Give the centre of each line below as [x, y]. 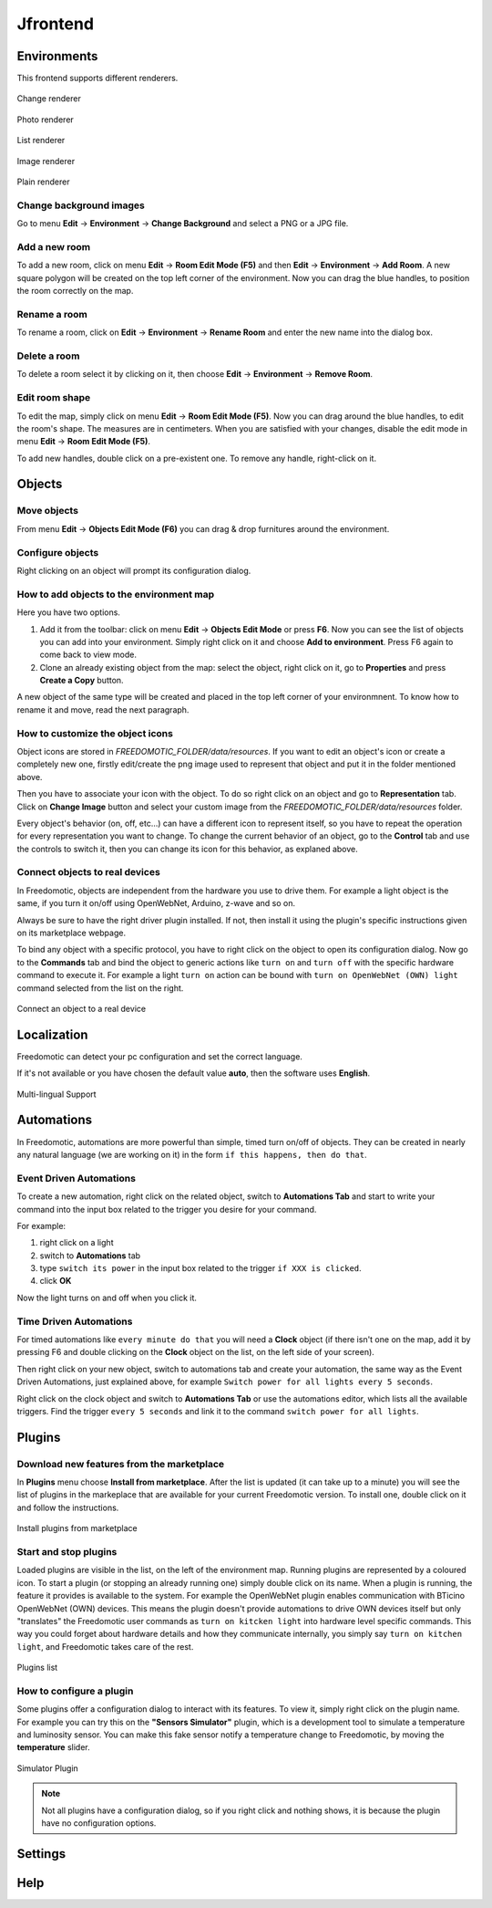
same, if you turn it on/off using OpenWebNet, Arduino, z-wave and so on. [156, 903]
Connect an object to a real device [81, 1008]
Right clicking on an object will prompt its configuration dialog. [134, 570]
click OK [56, 1281]
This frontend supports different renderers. [97, 78]
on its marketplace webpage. [72, 933]
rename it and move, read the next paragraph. [103, 709]
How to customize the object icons [95, 733]
